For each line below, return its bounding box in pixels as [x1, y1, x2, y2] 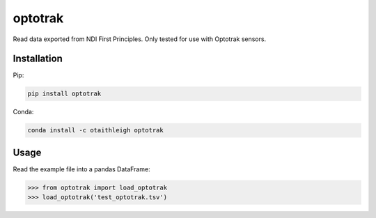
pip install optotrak [27, 90, 102, 98]
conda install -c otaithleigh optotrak [27, 126, 164, 134]
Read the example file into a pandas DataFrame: [13, 164, 150, 173]
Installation [13, 53, 63, 65]
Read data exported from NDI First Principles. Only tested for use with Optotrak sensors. [13, 35, 267, 43]
